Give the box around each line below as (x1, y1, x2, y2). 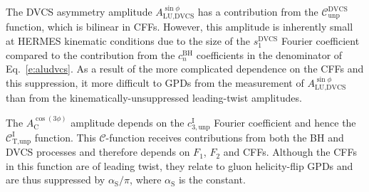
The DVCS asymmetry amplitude (6, 4, 152, 18)
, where (130, 172, 162, 187)
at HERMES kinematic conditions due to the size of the (6, 33, 250, 48)
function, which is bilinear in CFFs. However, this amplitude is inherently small (6, 19, 353, 34)
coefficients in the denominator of (196, 47, 343, 62)
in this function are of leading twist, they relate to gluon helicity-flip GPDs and (6, 158, 353, 173)
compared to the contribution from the (6, 47, 175, 62)
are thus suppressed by (6, 172, 105, 187)
